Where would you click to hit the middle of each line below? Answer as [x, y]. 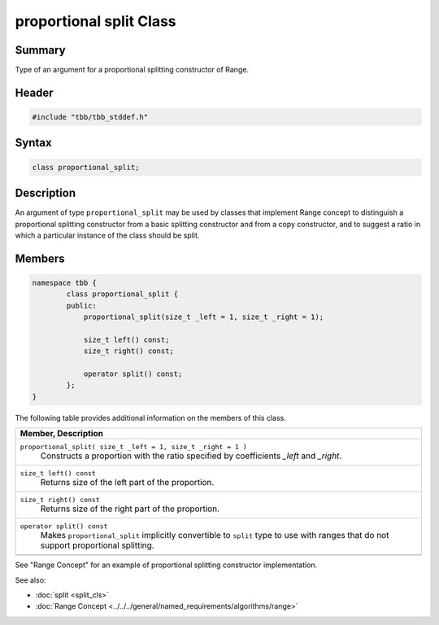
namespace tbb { [65, 282]
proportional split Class [96, 21]
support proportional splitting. [97, 545]
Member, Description [61, 434]
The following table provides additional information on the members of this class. [150, 417]
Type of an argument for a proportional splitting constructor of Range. [132, 70]
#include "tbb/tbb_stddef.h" [90, 117]
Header [34, 92]
